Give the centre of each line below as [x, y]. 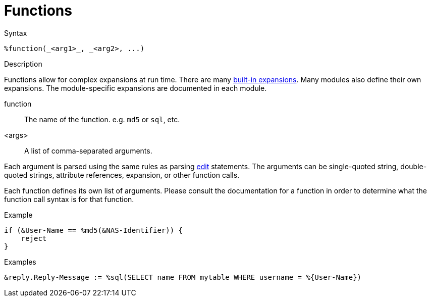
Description [23, 64]
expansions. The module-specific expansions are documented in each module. [136, 88]
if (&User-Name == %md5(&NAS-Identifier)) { [94, 230]
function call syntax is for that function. [69, 199]
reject [34, 238]
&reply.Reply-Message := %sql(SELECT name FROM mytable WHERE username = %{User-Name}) [183, 277]
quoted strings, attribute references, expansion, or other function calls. [122, 175]
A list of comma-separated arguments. [88, 150]
